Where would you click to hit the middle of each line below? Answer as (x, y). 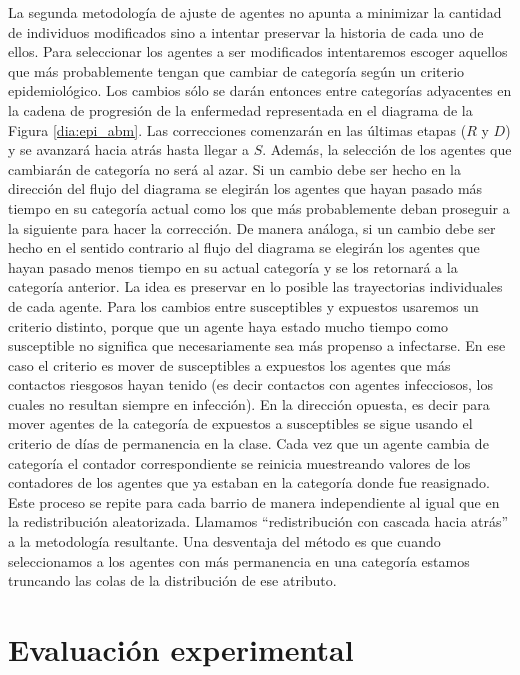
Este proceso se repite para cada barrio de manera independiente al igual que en (254, 501)
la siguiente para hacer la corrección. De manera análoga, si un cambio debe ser (252, 227)
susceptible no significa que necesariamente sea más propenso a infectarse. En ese (257, 345)
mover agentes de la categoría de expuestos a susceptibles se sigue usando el (240, 423)
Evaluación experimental (181, 649)
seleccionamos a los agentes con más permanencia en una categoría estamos (239, 560)
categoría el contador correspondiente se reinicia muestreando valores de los (239, 462)
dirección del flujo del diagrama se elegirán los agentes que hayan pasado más (245, 188)
